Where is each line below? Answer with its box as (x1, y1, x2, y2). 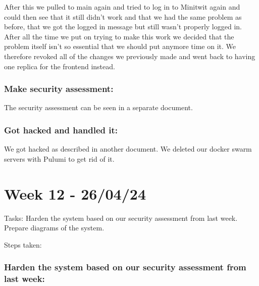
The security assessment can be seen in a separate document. (4, 102, 193, 113)
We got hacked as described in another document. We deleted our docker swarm (4, 144, 252, 154)
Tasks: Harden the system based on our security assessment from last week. (4, 212, 238, 223)
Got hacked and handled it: (4, 123, 118, 136)
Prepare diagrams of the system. (4, 222, 105, 233)
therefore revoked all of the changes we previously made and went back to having (4, 51, 255, 61)
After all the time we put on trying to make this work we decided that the (4, 31, 234, 41)
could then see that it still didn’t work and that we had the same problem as (4, 11, 242, 22)
